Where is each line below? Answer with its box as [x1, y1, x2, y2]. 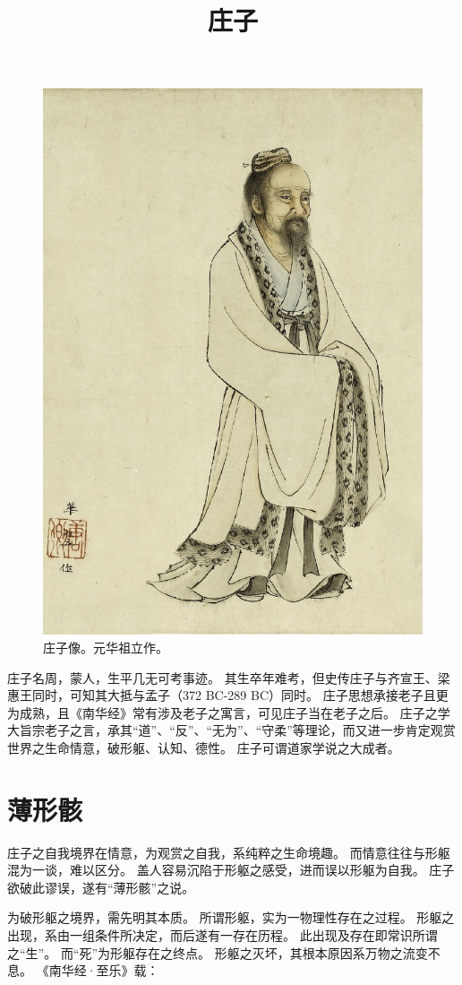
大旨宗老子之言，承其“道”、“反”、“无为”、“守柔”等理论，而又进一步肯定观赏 [7, 721, 456, 739]
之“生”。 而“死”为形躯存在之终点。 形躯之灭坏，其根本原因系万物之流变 [7, 943, 428, 962]
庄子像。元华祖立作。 [43, 638, 168, 657]
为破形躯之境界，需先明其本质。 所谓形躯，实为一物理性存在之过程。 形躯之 [7, 908, 455, 927]
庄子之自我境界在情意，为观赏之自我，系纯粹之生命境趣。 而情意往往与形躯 [7, 842, 450, 861]
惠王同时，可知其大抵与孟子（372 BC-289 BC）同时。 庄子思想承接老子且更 [7, 686, 449, 704]
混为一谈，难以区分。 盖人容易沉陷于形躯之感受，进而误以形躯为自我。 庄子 [7, 860, 455, 879]
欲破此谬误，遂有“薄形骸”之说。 [7, 877, 195, 896]
